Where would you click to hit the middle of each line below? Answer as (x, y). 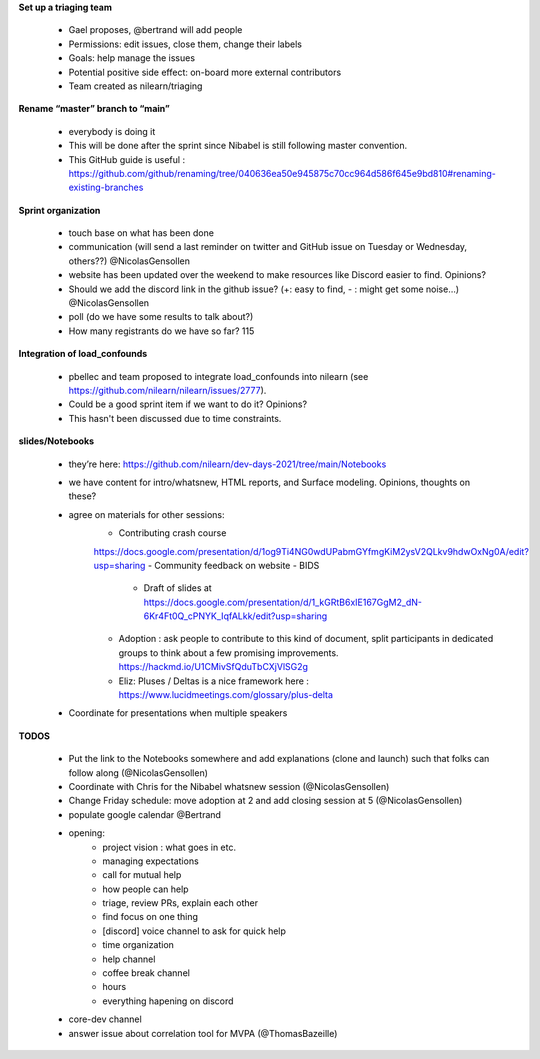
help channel (129, 959)
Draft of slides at (177, 588)
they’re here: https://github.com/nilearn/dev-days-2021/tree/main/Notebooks (227, 464)
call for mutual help (142, 875)
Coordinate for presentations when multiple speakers (178, 713)
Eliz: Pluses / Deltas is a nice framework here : (214, 681)
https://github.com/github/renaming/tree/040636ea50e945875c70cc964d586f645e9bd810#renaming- (282, 173)
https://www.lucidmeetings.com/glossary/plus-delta (226, 695)
